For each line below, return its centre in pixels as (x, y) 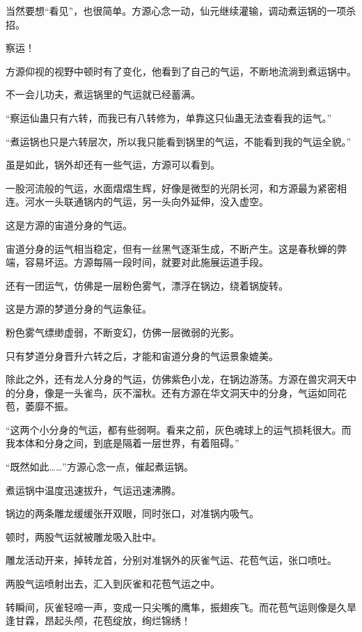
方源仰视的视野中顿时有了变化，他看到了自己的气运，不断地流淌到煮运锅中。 (181, 71)
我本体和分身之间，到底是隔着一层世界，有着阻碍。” (123, 443)
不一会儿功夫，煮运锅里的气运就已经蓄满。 (103, 94)
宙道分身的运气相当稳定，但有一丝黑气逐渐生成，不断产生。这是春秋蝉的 (171, 248)
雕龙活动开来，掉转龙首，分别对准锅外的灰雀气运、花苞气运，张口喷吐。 (171, 560)
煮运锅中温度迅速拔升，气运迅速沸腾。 (93, 490)
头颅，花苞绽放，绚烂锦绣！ (127, 621)
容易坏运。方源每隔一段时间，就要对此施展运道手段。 (147, 262)
